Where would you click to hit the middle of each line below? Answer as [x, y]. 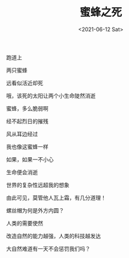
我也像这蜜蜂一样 [27, 146]
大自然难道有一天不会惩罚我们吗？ [48, 248]
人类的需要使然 [25, 223]
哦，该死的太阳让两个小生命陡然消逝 [51, 95]
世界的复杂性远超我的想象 [38, 185]
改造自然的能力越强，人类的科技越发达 [53, 236]
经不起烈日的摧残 [27, 121]
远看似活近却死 [25, 83]
